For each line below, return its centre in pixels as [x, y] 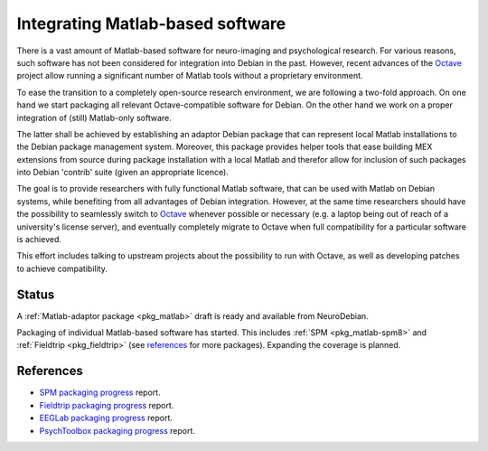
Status [36, 294]
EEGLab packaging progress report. [106, 418]
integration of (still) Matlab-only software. [94, 117]
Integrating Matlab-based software [151, 23]
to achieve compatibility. [62, 268]
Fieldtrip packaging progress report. [107, 405]
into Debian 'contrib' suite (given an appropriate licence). [123, 173]
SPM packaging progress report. [100, 392]
